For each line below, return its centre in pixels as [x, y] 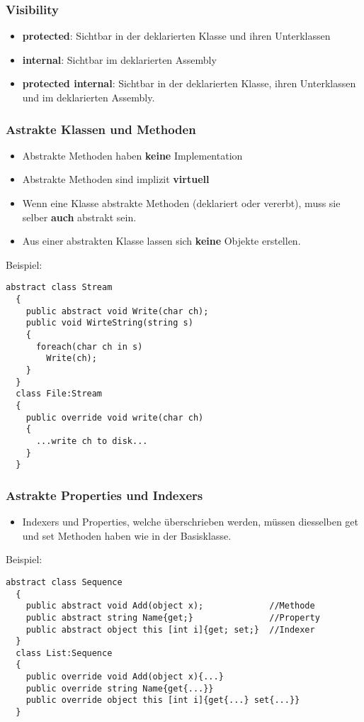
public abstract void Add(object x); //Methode [170, 606]
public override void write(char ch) [115, 417]
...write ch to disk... [92, 441]
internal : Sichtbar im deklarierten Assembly [119, 59]
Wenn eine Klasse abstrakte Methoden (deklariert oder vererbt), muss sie [181, 203]
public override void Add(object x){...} [125, 677]
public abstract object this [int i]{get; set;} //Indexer [170, 629]
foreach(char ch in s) [89, 346]
